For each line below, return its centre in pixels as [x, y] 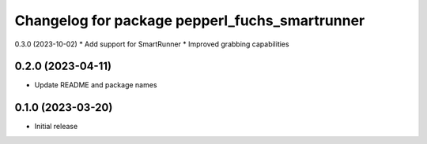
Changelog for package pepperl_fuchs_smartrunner [190, 20]
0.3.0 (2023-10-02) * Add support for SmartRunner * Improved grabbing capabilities [152, 44]
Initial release [56, 127]
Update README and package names [96, 85]
